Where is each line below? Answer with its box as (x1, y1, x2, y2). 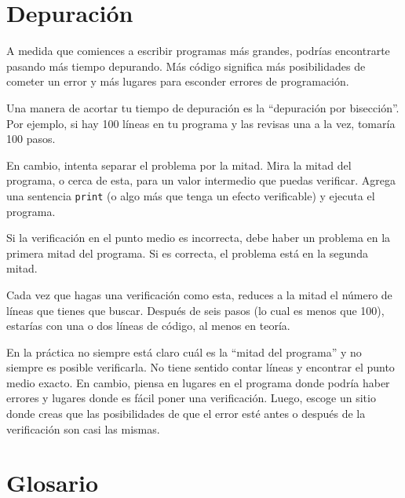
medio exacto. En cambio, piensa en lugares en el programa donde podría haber (6, 374, 390, 390)
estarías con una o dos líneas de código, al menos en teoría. (6, 317, 290, 334)
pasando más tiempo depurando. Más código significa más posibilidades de (6, 57, 366, 74)
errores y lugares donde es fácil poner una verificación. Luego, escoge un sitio (6, 390, 376, 406)
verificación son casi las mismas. (6, 420, 160, 437)
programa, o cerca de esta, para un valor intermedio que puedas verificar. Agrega (6, 172, 396, 189)
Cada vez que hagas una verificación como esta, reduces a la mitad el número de (6, 286, 392, 302)
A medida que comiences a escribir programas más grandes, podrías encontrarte (6, 42, 390, 59)
